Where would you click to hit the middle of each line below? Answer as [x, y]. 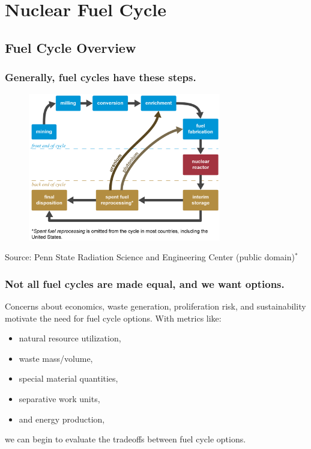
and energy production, [62, 419]
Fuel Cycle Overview [71, 47]
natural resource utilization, [70, 338]
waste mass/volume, [56, 358]
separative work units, [59, 398]
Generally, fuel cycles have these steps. [101, 77]
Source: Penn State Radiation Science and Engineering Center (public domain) [150, 257]
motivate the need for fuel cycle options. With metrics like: [113, 318]
